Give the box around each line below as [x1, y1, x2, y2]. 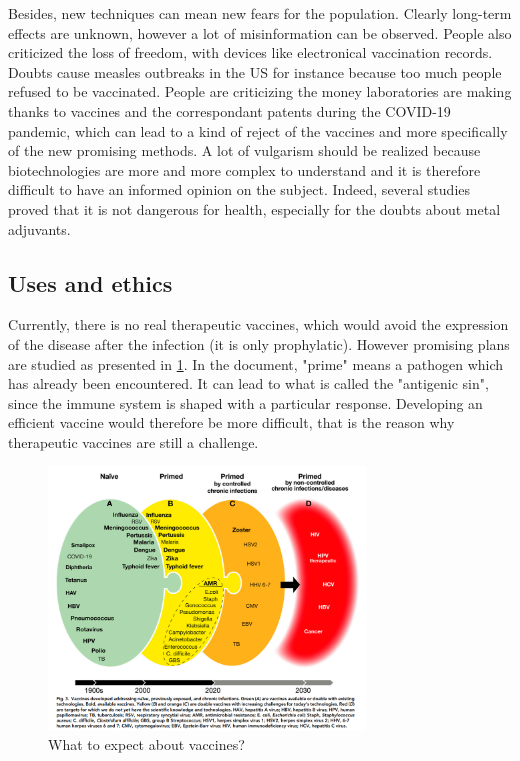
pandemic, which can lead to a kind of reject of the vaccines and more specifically [8, 120, 508, 141]
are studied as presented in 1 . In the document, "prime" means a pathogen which [8, 353, 504, 374]
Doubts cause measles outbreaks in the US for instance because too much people [8, 61, 502, 82]
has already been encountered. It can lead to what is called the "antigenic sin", [8, 373, 489, 394]
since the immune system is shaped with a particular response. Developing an [8, 392, 483, 413]
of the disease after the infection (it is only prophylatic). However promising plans [8, 333, 510, 354]
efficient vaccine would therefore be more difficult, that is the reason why [8, 412, 455, 433]
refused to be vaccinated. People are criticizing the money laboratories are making [8, 81, 512, 102]
